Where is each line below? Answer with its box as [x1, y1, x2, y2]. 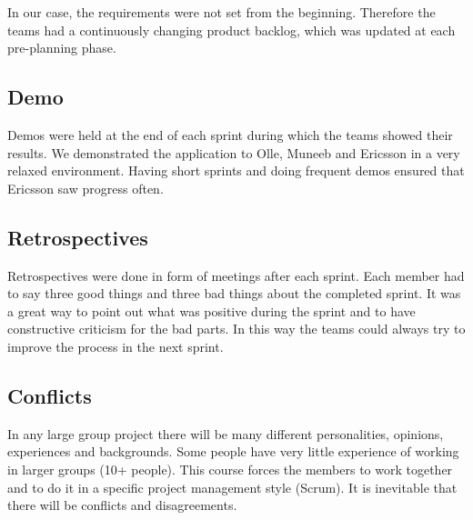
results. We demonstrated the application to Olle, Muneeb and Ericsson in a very [7, 143, 460, 162]
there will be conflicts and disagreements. [7, 495, 237, 515]
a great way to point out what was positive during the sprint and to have [7, 301, 416, 320]
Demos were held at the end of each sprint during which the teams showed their [7, 125, 453, 144]
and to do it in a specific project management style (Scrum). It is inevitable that [7, 477, 458, 496]
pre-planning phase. [7, 38, 116, 57]
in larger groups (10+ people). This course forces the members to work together [7, 459, 453, 478]
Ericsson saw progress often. [7, 178, 164, 197]
